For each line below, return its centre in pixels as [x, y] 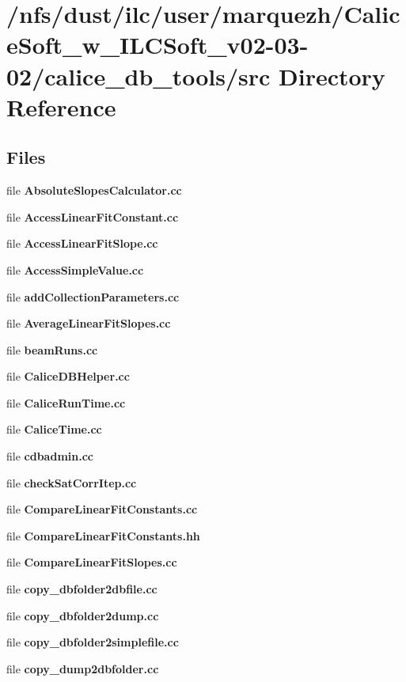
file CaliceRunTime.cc [66, 402]
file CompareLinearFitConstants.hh [103, 535]
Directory [332, 76]
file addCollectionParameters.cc [93, 296]
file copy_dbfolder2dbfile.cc [82, 589]
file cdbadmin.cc [50, 456]
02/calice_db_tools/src [138, 76]
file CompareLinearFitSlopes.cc [92, 562]
